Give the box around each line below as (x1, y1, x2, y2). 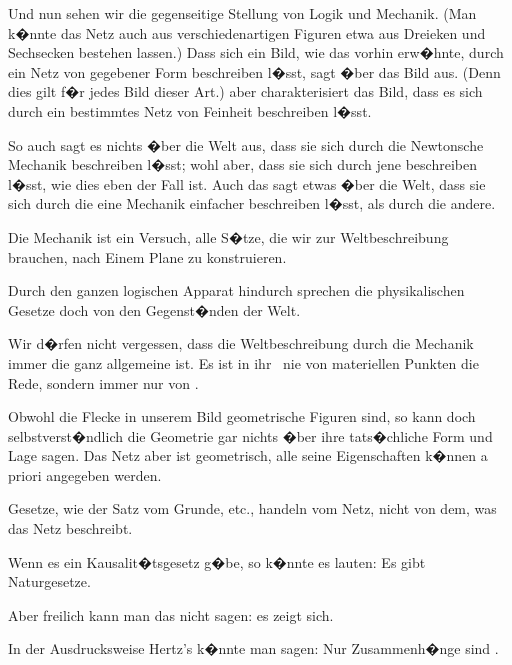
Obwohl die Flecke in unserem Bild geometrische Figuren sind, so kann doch (8, 406, 476, 427)
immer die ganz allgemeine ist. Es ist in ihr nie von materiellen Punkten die (8, 352, 479, 373)
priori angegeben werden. (8, 464, 162, 485)
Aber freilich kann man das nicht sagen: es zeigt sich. (8, 604, 334, 625)
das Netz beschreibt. (8, 518, 133, 539)
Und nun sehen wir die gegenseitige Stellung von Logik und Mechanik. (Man (8, 3, 477, 23)
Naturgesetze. (8, 571, 91, 592)
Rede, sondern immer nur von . (8, 372, 199, 393)
